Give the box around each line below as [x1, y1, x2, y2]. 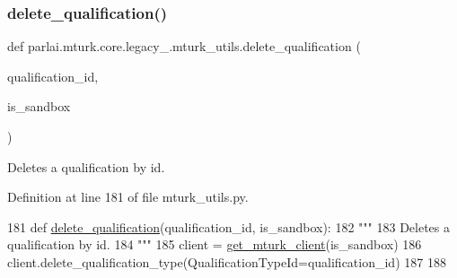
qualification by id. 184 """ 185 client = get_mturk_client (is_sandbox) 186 [7, 235, 422, 254]
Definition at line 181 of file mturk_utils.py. [7, 187, 249, 206]
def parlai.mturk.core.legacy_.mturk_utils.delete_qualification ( [7, 37, 361, 56]
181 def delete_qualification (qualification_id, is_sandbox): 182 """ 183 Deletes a [7, 217, 450, 236]
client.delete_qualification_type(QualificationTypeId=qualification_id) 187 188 [7, 252, 446, 271]
